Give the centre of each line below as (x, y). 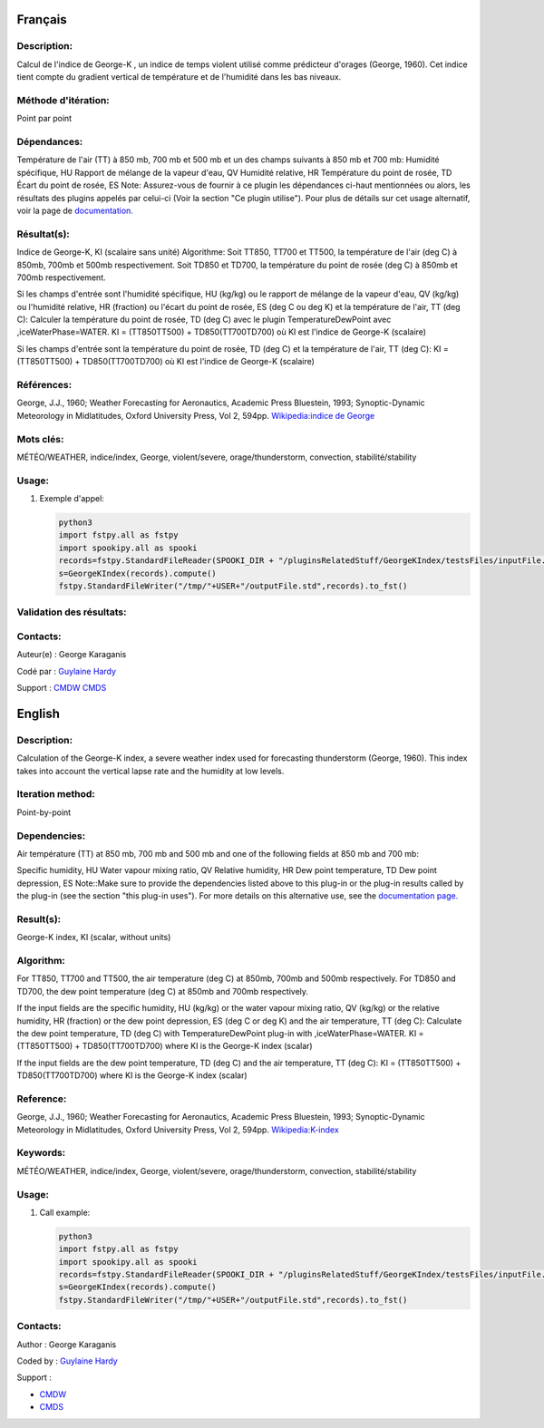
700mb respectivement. (61, 277)
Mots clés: (40, 439)
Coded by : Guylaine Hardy (67, 1361)
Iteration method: (56, 794)
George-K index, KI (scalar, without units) (94, 937)
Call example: (65, 1212)
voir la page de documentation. (75, 210)
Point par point (44, 119)
